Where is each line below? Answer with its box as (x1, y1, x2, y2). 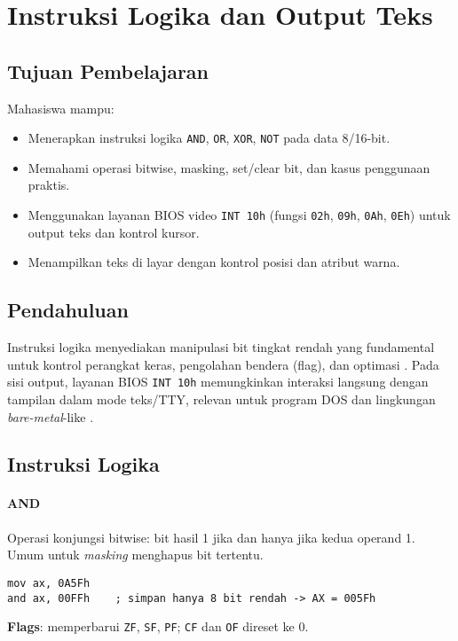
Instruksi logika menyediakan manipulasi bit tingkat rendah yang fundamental (7, 338, 435, 356)
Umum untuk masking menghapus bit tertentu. (7, 545, 264, 564)
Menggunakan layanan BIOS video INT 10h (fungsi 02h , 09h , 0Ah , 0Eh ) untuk (28, 206, 451, 224)
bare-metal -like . (7, 407, 94, 426)
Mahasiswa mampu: (7, 98, 114, 117)
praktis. (28, 176, 70, 194)
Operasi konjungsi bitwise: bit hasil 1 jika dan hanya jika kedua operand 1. (7, 528, 415, 546)
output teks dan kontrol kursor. (28, 223, 200, 241)
